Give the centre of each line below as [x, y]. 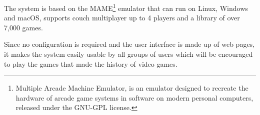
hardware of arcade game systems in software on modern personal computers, [134, 97]
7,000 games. [23, 27]
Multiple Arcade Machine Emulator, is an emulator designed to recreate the [132, 88]
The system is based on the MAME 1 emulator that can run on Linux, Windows [126, 7]
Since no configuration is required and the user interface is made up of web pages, [129, 44]
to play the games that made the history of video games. [91, 63]
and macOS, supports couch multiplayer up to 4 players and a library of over [122, 18]
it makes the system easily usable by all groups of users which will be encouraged [128, 54]
